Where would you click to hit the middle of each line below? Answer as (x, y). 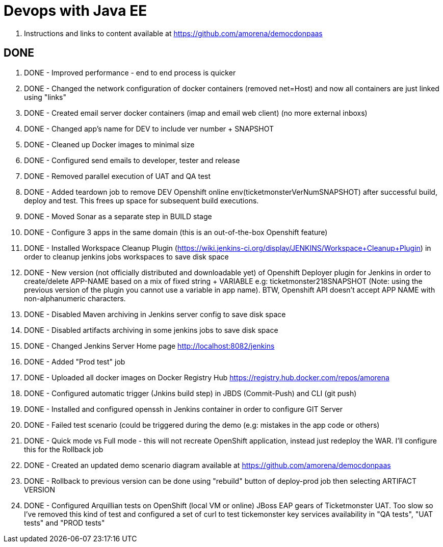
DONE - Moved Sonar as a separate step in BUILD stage (118, 216)
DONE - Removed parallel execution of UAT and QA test (118, 176)
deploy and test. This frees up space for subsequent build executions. (141, 200)
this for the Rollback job (64, 449)
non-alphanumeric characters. (75, 298)
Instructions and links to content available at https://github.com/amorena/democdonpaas (173, 33)
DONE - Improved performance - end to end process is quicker (130, 72)
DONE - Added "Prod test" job (75, 361)
